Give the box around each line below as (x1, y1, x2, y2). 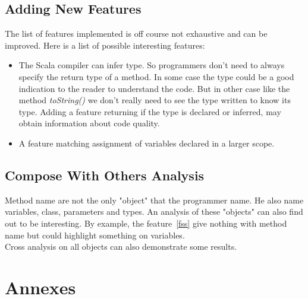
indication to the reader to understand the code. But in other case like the (18, 82, 290, 94)
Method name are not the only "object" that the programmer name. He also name (5, 193, 304, 206)
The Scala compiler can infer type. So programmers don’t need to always (18, 59, 285, 71)
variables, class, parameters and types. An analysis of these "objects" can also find (5, 205, 303, 218)
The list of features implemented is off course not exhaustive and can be (5, 27, 268, 40)
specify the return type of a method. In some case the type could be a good (18, 70, 294, 82)
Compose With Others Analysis (5, 166, 205, 184)
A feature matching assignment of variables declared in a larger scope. (18, 136, 275, 149)
